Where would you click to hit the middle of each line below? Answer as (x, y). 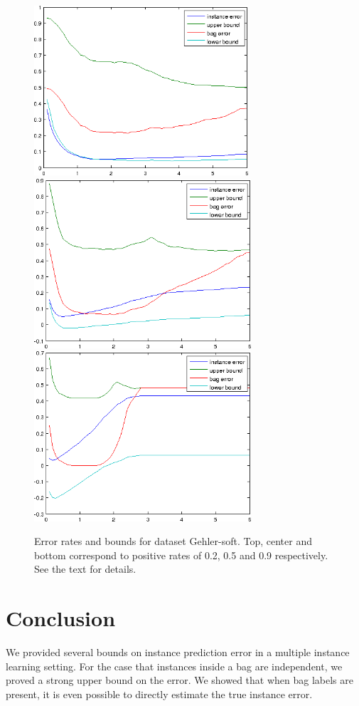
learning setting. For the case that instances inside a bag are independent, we (174, 666)
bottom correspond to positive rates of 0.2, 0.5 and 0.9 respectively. (181, 555)
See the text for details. (85, 569)
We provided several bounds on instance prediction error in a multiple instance (178, 652)
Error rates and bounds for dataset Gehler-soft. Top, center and (173, 541)
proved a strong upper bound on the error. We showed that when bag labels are (179, 680)
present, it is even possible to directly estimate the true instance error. (159, 694)
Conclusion (61, 618)
